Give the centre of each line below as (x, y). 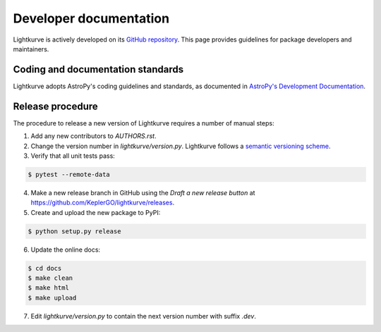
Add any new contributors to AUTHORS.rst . (93, 136)
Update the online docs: (66, 250)
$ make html (49, 288)
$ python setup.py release (74, 231)
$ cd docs (45, 268)
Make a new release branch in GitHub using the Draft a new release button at (143, 192)
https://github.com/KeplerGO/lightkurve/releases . (103, 203)
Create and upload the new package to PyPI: (96, 212)
